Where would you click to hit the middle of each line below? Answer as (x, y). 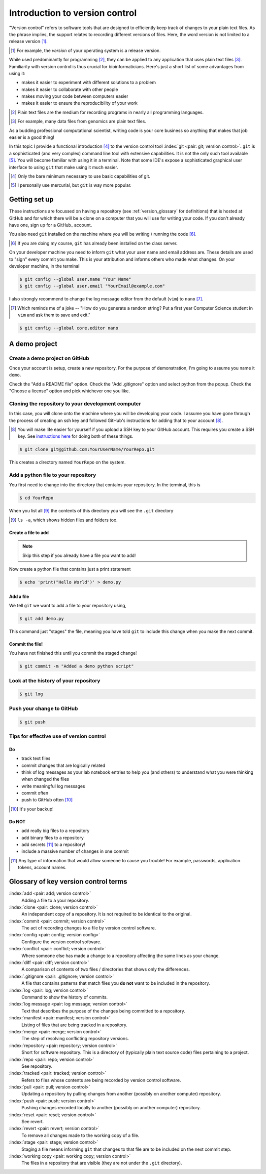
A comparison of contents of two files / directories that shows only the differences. (106, 969)
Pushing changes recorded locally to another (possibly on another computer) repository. (111, 1108)
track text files (36, 758)
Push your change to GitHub (44, 708)
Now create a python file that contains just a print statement (70, 569)
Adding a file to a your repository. (55, 900)
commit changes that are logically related (63, 765)
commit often (35, 793)
